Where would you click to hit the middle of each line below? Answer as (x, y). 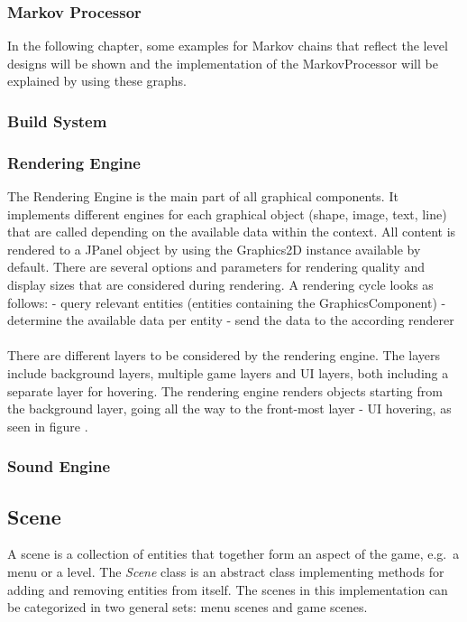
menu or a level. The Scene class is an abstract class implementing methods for (226, 572)
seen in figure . (48, 426)
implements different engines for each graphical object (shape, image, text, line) (227, 214)
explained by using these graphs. (97, 81)
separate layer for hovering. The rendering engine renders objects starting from (225, 390)
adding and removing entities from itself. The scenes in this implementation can (228, 589)
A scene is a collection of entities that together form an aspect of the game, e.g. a (233, 554)
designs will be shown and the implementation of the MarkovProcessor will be (223, 63)
